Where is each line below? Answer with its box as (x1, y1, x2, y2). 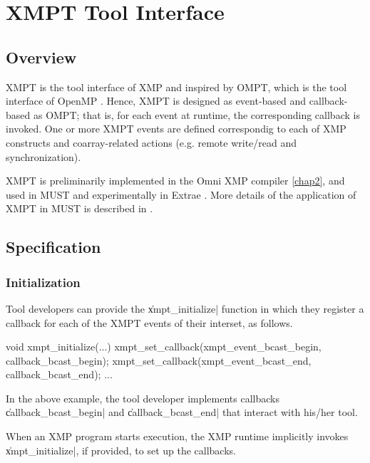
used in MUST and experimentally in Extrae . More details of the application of (6, 187, 356, 202)
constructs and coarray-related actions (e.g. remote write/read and (6, 135, 297, 150)
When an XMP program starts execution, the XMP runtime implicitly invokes (6, 429, 349, 444)
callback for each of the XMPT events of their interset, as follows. (6, 315, 293, 330)
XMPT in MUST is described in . (6, 201, 153, 216)
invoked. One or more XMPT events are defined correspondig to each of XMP (6, 121, 346, 136)
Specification (6, 236, 101, 258)
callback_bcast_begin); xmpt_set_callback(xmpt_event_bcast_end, (6, 353, 312, 368)
